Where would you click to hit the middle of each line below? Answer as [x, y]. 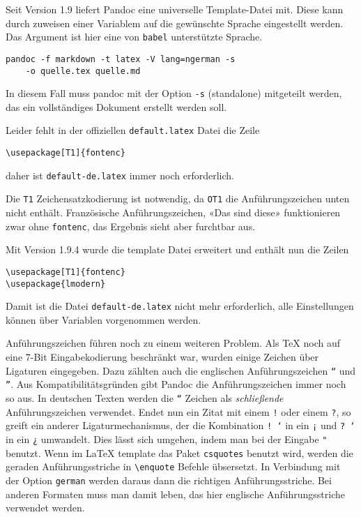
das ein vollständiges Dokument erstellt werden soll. [116, 106]
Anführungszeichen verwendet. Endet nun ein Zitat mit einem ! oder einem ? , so [178, 411]
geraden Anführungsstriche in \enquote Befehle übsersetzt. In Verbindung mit [173, 466]
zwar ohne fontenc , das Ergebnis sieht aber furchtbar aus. [131, 226]
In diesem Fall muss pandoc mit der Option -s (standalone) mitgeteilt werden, [174, 93]
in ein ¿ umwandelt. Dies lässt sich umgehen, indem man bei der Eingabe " [167, 439]
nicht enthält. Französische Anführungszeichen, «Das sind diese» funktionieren [173, 212]
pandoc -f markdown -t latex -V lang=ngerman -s [121, 59]
